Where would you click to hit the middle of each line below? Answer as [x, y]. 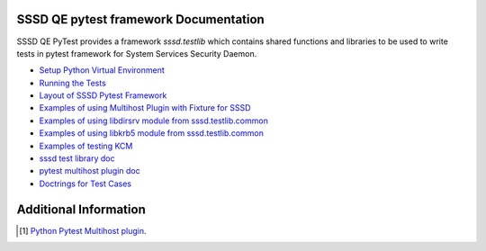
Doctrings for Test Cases [85, 184]
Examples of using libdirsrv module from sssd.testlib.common [154, 121]
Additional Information [81, 209]
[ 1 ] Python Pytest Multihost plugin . [83, 230]
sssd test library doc [77, 158]
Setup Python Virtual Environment [102, 70]
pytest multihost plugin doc [90, 171]
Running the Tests [73, 83]
